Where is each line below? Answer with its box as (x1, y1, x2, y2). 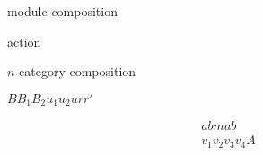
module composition (7, 2, 118, 20)
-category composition (14, 62, 136, 81)
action (7, 31, 41, 50)
